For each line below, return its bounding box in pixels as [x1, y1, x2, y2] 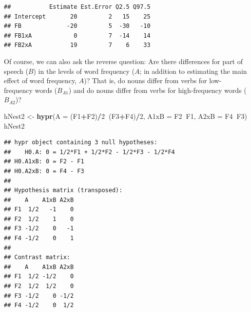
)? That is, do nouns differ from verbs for [84, 75, 207, 86]
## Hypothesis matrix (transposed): [4, 187, 123, 194]
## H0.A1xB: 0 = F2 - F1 [4, 158, 84, 165]
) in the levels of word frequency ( [33, 66, 135, 76]
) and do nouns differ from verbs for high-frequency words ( [68, 85, 247, 95]
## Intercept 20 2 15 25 [4, 13, 151, 20]
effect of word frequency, [4, 75, 77, 86]
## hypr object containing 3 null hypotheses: [4, 139, 157, 146]
